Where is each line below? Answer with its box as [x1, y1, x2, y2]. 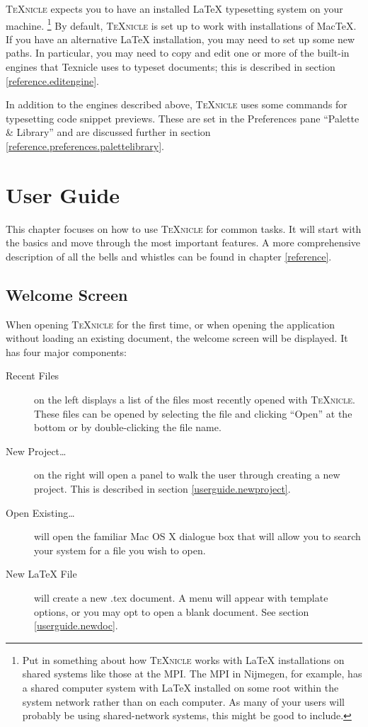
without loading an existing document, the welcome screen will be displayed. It [6, 331, 348, 345]
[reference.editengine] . [6, 73, 99, 88]
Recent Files [6, 368, 59, 383]
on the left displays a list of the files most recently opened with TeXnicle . [34, 392, 355, 407]
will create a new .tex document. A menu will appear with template [34, 590, 328, 605]
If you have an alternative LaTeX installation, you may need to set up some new [6, 31, 355, 46]
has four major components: [6, 344, 127, 359]
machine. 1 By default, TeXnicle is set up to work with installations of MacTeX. [6, 16, 357, 33]
